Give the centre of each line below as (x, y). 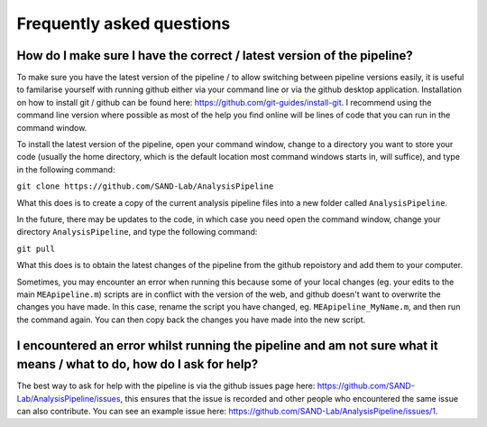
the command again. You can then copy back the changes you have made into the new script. (191, 320)
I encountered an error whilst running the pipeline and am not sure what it (227, 345)
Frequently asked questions (124, 23)
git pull (36, 249)
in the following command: (66, 169)
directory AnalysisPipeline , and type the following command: (137, 232)
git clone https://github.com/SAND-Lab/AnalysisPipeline (145, 186)
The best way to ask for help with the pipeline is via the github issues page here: (166, 386)
